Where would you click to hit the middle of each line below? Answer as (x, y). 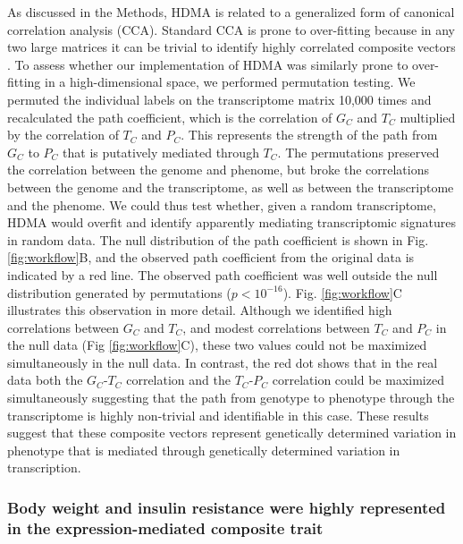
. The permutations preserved (358, 152)
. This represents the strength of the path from (309, 135)
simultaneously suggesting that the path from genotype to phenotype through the (231, 398)
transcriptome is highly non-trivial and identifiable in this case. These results (218, 415)
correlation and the (178, 380)
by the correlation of (63, 135)
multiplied (428, 117)
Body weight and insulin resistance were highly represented (227, 507)
